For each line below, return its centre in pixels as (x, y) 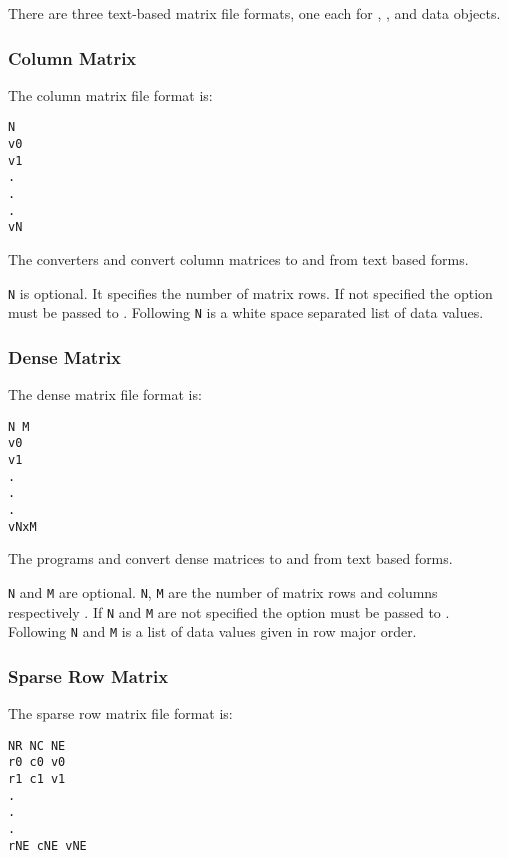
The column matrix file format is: (110, 94)
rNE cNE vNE (47, 845)
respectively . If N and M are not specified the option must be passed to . (229, 611)
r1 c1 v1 (37, 779)
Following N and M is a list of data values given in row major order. (212, 631)
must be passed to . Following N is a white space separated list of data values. (246, 312)
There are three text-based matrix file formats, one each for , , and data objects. (254, 13)
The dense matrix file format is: (105, 394)
